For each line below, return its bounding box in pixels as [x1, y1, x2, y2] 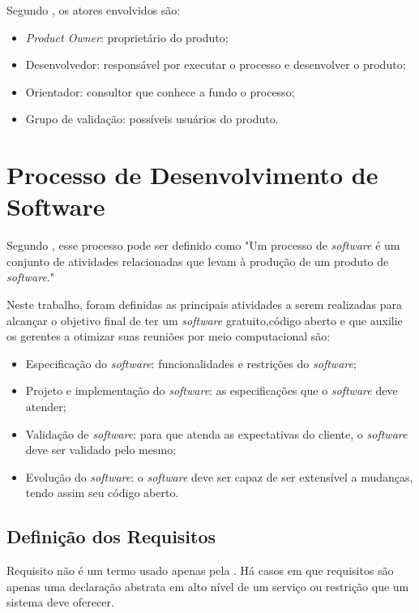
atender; [25, 398, 66, 415]
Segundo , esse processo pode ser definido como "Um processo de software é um [6, 237, 400, 254]
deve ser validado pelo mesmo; [25, 441, 177, 458]
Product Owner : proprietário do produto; [25, 28, 229, 45]
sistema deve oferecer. [6, 594, 114, 611]
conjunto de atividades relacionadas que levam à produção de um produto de [6, 252, 389, 269]
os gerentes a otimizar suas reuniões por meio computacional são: [6, 328, 331, 345]
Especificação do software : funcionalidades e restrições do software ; [25, 354, 357, 371]
